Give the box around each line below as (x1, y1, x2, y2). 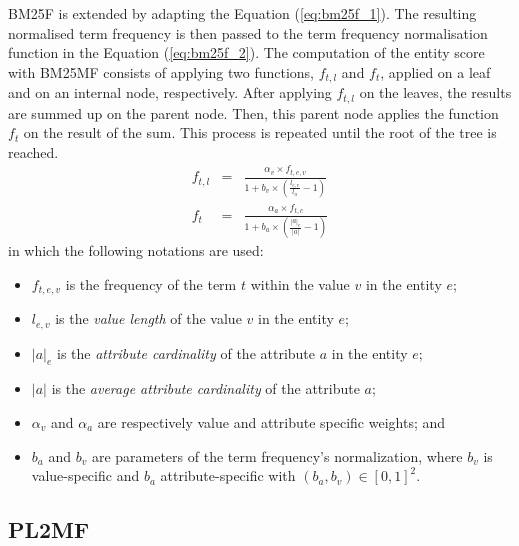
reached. (8, 141, 59, 162)
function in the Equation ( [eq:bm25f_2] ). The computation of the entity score (8, 42, 485, 63)
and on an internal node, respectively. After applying (8, 82, 332, 103)
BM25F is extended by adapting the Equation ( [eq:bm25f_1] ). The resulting (8, 3, 477, 23)
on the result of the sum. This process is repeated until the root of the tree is (23, 122, 497, 143)
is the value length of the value (55, 308, 242, 329)
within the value (250, 273, 350, 294)
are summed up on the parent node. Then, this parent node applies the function (8, 102, 499, 123)
